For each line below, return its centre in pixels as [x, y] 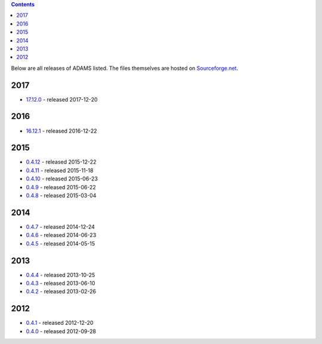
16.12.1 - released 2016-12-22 [62, 131]
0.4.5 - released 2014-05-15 [61, 243]
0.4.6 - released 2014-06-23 [61, 235]
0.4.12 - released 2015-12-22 [61, 162]
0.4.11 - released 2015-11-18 [60, 170]
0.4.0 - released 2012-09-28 [61, 331]
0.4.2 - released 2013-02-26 [61, 291]
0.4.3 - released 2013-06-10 [61, 283]
